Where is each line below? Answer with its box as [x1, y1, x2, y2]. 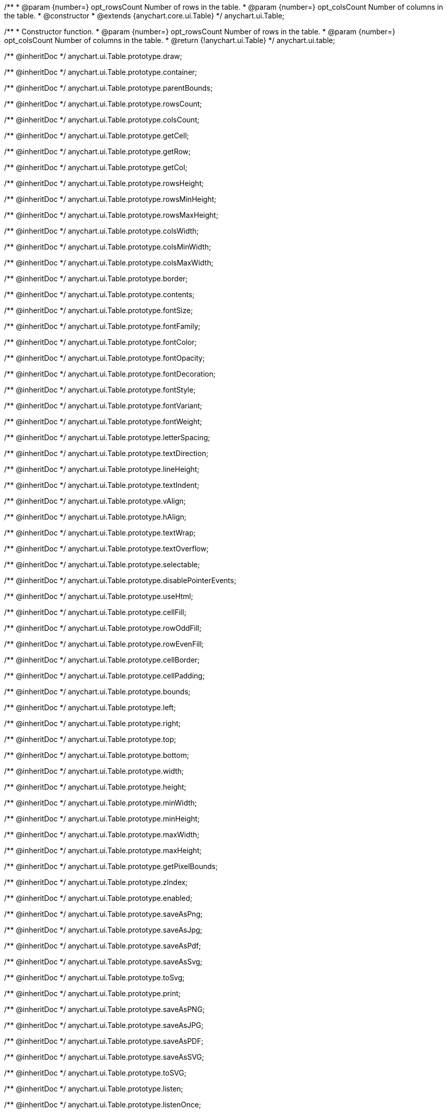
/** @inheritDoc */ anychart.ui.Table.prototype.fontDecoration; [4, 369, 216, 378]
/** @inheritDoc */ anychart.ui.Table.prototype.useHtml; [4, 592, 193, 601]
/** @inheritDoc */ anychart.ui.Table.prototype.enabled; [4, 894, 193, 902]
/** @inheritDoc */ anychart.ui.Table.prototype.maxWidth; [4, 830, 199, 839]
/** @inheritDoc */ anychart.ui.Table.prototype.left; [4, 703, 176, 712]
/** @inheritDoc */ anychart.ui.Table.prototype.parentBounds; [4, 84, 213, 92]
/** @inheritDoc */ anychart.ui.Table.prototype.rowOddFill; [4, 624, 201, 632]
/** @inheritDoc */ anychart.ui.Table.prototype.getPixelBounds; [4, 862, 218, 871]
